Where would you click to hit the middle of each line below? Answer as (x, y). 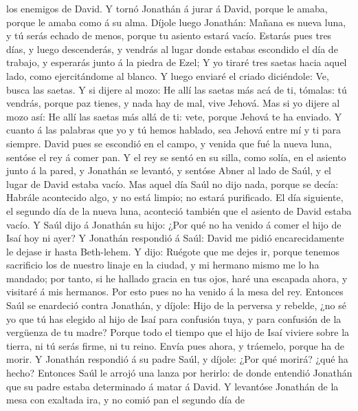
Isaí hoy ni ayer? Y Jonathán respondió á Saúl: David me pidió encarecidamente (175, 238)
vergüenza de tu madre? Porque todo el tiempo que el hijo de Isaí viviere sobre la (178, 332)
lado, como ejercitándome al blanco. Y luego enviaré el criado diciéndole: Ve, (168, 75)
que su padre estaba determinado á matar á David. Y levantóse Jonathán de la (172, 386)
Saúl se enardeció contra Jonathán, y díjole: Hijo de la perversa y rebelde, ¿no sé (176, 305)
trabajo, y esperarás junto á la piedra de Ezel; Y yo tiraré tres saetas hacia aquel (177, 62)
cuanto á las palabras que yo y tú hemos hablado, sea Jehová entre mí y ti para (174, 130)
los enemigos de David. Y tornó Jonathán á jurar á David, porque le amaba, (167, 8)
